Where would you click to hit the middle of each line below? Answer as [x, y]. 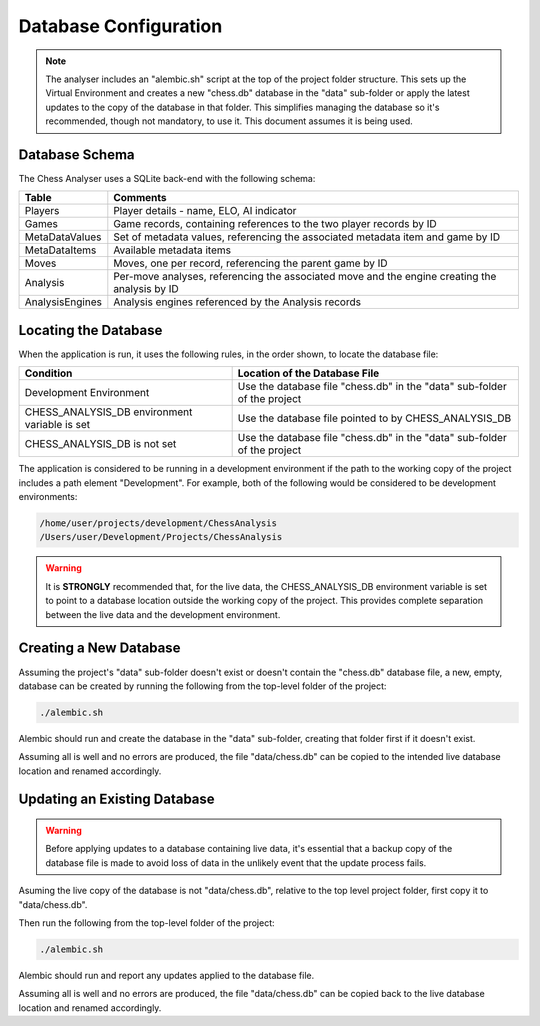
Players [42, 211]
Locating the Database [90, 330]
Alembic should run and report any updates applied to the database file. [166, 975]
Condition [48, 373]
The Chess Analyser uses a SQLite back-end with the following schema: [167, 179]
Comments [140, 198]
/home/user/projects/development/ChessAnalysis [158, 523]
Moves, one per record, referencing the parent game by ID [251, 263]
